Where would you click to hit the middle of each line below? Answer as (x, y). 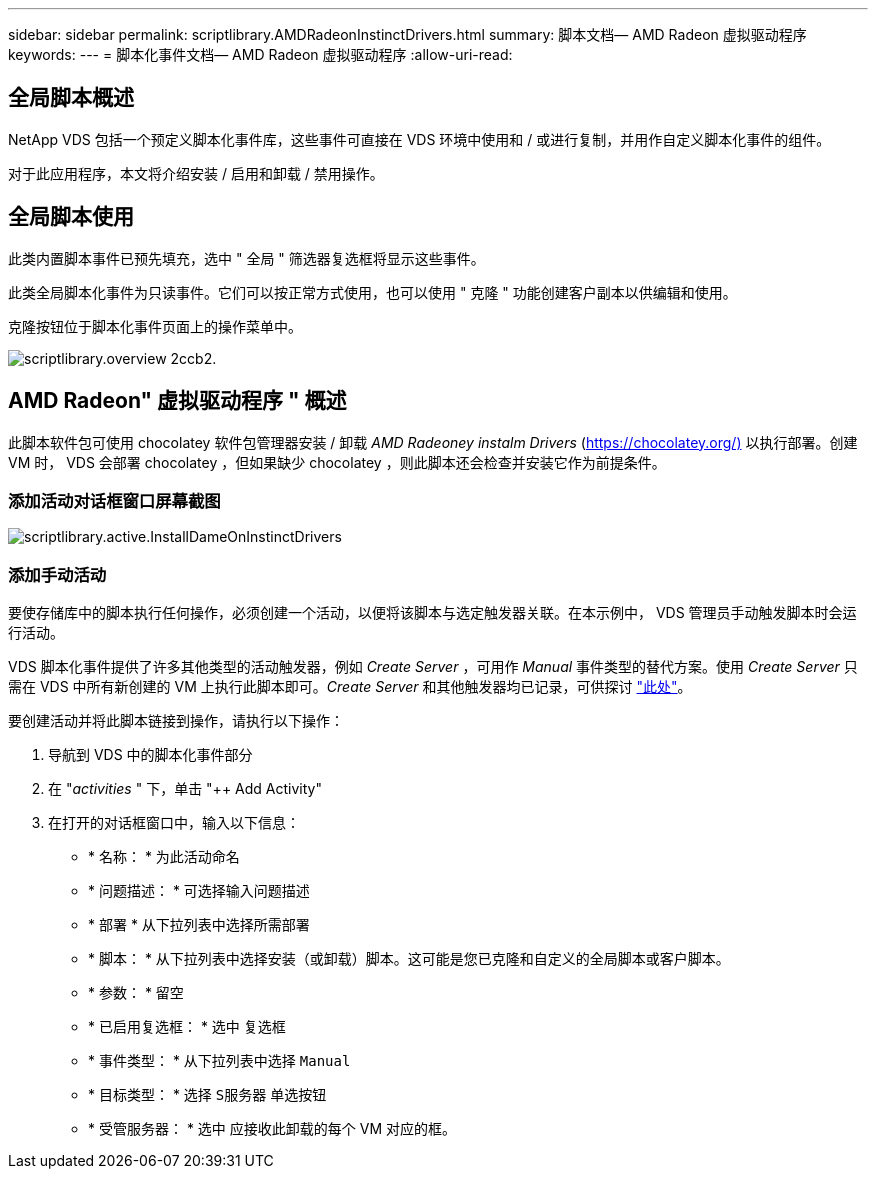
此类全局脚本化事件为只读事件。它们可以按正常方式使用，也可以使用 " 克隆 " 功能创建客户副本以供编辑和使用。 (372, 292)
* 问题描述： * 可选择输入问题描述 (199, 891)
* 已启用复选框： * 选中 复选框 (187, 1027)
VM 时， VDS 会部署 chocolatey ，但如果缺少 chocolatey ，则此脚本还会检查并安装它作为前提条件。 (337, 462)
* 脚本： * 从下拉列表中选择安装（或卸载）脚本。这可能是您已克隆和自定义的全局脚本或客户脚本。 (409, 959)
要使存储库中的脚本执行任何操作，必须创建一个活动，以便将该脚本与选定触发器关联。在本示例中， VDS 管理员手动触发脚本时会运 (432, 613)
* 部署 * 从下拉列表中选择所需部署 (199, 925)
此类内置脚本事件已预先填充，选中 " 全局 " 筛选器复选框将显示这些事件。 (246, 258)
